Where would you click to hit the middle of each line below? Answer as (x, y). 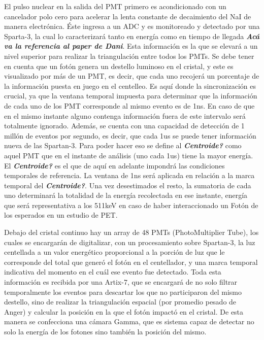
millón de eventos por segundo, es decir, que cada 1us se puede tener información (130, 135)
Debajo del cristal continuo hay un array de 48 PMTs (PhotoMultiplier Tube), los (131, 232)
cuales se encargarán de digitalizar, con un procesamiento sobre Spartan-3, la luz (130, 242)
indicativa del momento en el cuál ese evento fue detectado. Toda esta (113, 272)
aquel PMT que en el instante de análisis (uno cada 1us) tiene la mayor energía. (129, 155)
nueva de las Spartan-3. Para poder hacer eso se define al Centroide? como (123, 145)
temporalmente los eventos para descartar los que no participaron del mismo (123, 292)
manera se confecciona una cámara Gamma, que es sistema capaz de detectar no (129, 321)
